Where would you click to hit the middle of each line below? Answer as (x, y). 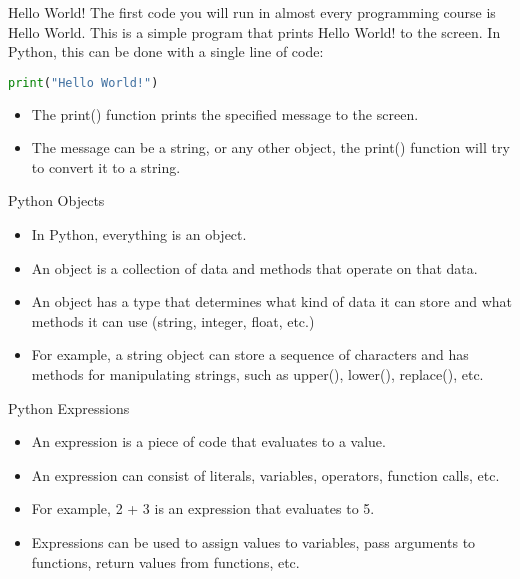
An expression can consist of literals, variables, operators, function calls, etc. (265, 474)
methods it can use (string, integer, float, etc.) (173, 320)
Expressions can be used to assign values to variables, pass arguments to (253, 541)
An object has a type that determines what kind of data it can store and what (271, 301)
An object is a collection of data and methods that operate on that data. (254, 267)
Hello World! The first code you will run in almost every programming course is (252, 12)
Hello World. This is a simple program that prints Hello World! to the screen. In (254, 31)
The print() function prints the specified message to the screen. (225, 113)
